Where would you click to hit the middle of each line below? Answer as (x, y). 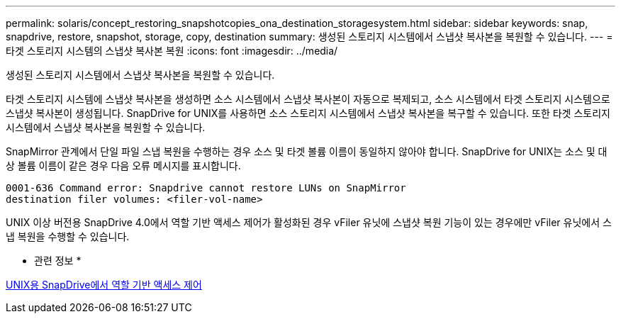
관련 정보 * (58, 261)
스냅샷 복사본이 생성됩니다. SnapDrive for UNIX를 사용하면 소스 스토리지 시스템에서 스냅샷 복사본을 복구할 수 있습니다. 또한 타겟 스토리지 (308, 113)
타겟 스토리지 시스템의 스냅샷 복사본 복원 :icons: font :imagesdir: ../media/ (172, 51)
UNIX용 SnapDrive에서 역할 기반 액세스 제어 (104, 285)
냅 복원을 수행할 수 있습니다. (68, 236)
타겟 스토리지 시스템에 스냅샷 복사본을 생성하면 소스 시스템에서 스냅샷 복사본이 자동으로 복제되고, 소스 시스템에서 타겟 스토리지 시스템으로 (308, 99)
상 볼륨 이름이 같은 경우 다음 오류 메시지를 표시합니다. (123, 166)
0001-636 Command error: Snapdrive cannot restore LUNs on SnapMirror (206, 188)
